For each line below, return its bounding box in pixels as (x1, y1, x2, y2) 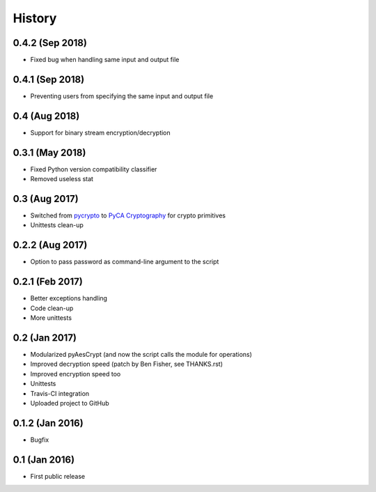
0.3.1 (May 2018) (13, 146, 86, 158)
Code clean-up (30, 304, 74, 312)
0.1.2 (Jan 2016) (13, 417, 84, 429)
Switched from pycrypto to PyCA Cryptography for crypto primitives (30, 211, 226, 220)
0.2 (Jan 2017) (13, 332, 77, 344)
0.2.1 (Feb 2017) (13, 276, 83, 288)
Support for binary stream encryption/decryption (30, 128, 171, 137)
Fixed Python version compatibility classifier (30, 164, 157, 174)
